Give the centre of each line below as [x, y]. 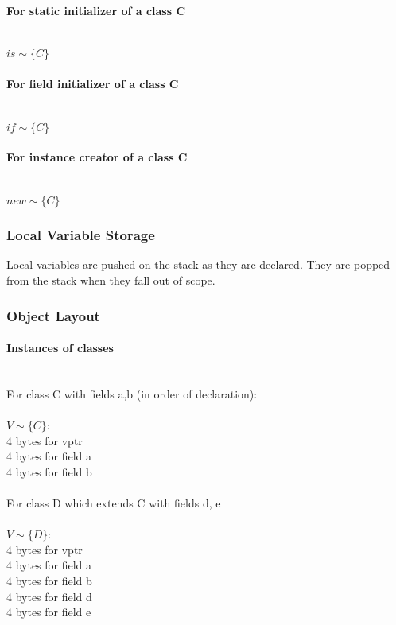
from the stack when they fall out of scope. [111, 280]
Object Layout [53, 315]
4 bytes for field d [49, 596]
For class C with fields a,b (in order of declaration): [132, 393]
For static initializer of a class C [96, 10]
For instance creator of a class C [97, 157]
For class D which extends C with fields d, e [114, 502]
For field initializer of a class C [93, 83]
